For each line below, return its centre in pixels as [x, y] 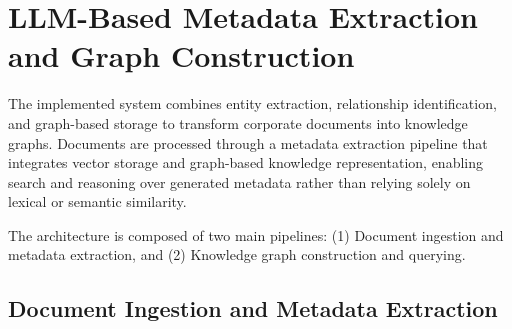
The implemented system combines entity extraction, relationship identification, [252, 103]
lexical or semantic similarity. [97, 201]
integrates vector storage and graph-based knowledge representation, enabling [245, 162]
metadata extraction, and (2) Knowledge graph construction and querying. [237, 254]
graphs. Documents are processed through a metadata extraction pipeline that [248, 142]
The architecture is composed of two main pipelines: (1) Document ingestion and [256, 234]
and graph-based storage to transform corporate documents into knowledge [238, 122]
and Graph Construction [181, 55]
